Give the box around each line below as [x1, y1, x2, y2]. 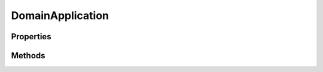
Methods [11, 51, 45, 61]
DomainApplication [11, 9, 109, 22]
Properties [11, 32, 51, 42]
